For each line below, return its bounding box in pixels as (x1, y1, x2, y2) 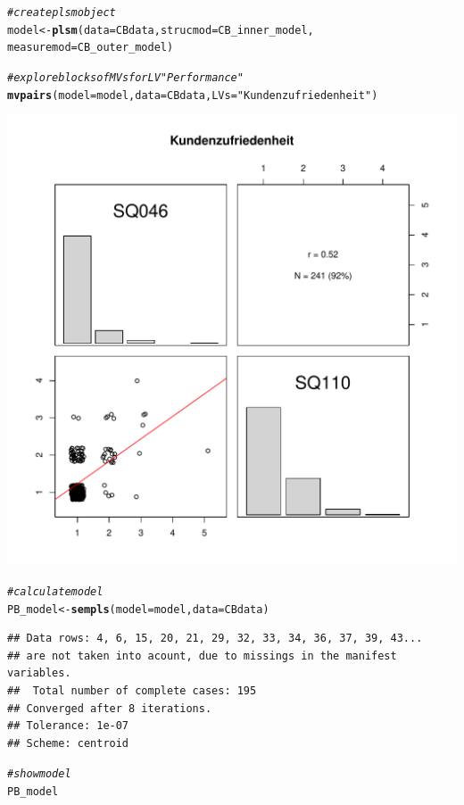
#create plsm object (7, 6, 116, 19)
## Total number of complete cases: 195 (7, 684, 257, 697)
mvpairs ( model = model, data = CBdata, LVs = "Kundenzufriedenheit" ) (7, 88, 378, 102)
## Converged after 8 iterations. (7, 701, 212, 715)
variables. (7, 667, 71, 680)
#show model (7, 768, 71, 781)
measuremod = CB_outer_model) (7, 41, 174, 54)
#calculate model (7, 585, 104, 598)
